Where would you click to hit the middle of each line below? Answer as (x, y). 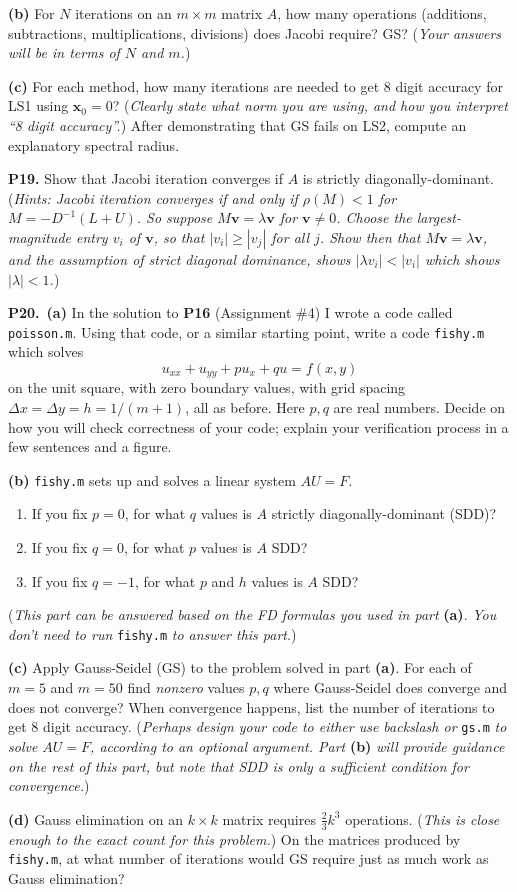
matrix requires (269, 818)
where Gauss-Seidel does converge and (390, 687)
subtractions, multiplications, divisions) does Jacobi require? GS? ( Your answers (255, 32)
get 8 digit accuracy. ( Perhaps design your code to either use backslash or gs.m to (257, 726)
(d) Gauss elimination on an (95, 818)
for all (290, 236)
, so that (179, 236)
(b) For (31, 13)
